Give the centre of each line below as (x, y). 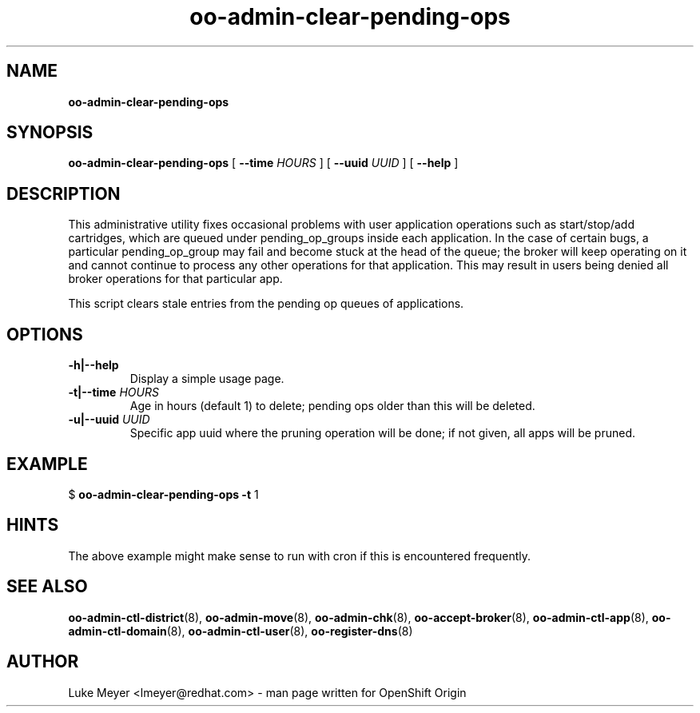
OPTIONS (45, 334)
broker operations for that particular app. (175, 279)
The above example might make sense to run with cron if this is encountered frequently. (299, 556)
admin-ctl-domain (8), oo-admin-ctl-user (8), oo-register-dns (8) (241, 631)
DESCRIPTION (64, 193)
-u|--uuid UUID (109, 420)
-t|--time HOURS (113, 392)
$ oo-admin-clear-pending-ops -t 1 (163, 494)
